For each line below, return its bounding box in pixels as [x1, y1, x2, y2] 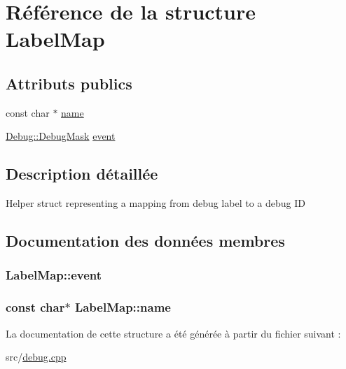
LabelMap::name [74, 298, 171, 316]
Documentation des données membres [6, 230, 285, 252]
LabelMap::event [6, 266, 102, 284]
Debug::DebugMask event [6, 129, 116, 143]
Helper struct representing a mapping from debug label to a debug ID [6, 196, 305, 210]
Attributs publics [6, 72, 132, 94]
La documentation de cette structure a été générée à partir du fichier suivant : [6, 326, 341, 340]
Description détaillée [6, 163, 158, 184]
